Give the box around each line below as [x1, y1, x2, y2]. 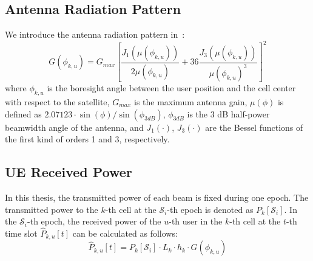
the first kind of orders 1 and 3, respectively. [5, 133, 170, 145]
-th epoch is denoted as [167, 203, 254, 215]
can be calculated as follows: [72, 226, 178, 239]
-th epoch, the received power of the [27, 215, 161, 228]
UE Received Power [5, 162, 132, 181]
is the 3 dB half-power [187, 107, 270, 120]
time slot [5, 226, 38, 239]
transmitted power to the [5, 203, 98, 215]
